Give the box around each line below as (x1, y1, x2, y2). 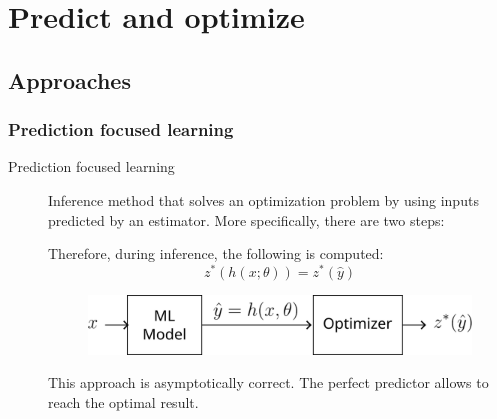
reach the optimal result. (48, 392, 199, 413)
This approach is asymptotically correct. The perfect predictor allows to (48, 372, 489, 393)
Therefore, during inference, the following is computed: (48, 243, 384, 264)
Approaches (8, 64, 131, 95)
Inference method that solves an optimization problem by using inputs (48, 189, 479, 210)
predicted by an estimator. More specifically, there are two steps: (48, 209, 445, 230)
